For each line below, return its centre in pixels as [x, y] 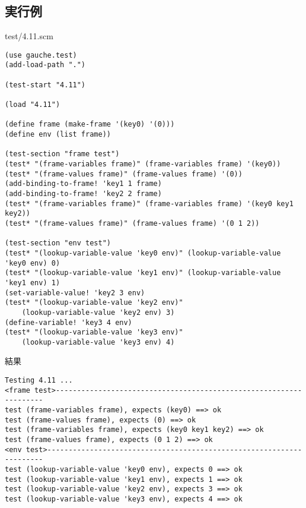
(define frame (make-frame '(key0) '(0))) [90, 124]
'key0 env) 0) [33, 263]
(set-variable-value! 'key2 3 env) [75, 293]
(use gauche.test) [41, 55]
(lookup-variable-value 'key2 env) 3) [98, 312]
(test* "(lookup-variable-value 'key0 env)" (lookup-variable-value [143, 253]
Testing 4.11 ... [39, 381]
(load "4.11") [33, 105]
